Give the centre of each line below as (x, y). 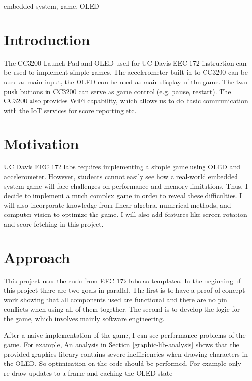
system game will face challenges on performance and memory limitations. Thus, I (126, 186)
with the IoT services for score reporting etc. (70, 110)
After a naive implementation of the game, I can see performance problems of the (125, 335)
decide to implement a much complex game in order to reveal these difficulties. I (123, 195)
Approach (37, 257)
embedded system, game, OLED (52, 6)
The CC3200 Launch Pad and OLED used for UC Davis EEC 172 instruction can (125, 62)
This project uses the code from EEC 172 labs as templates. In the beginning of (122, 280)
